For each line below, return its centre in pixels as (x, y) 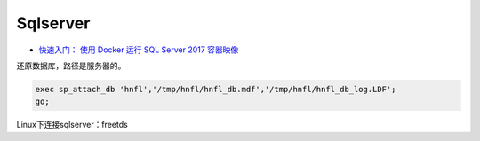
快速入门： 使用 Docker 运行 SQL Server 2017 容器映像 (139, 50)
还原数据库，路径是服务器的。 (71, 66)
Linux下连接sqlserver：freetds (72, 125)
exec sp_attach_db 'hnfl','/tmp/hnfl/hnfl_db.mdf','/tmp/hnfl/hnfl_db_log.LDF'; (216, 89)
